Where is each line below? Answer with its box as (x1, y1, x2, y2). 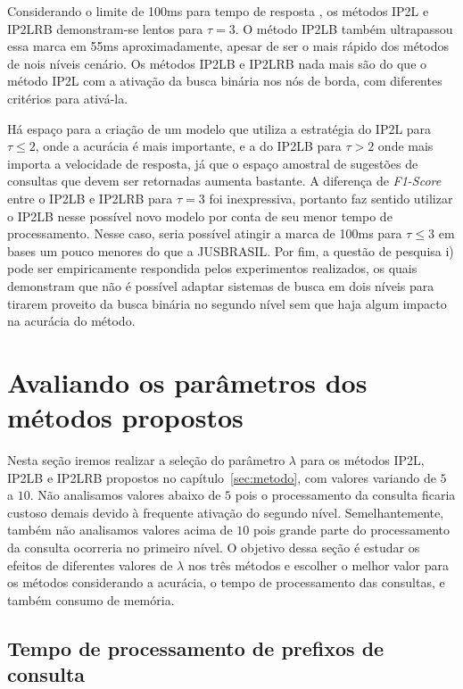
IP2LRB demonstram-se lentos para (7, 19, 203, 37)
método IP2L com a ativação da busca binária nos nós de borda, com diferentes (7, 71, 442, 90)
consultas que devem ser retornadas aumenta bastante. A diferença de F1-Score (7, 171, 442, 190)
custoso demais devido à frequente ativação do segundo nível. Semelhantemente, (7, 502, 444, 521)
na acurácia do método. (7, 311, 136, 330)
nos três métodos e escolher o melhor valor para (187, 555, 450, 574)
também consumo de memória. (7, 590, 175, 609)
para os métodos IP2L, (300, 451, 425, 469)
